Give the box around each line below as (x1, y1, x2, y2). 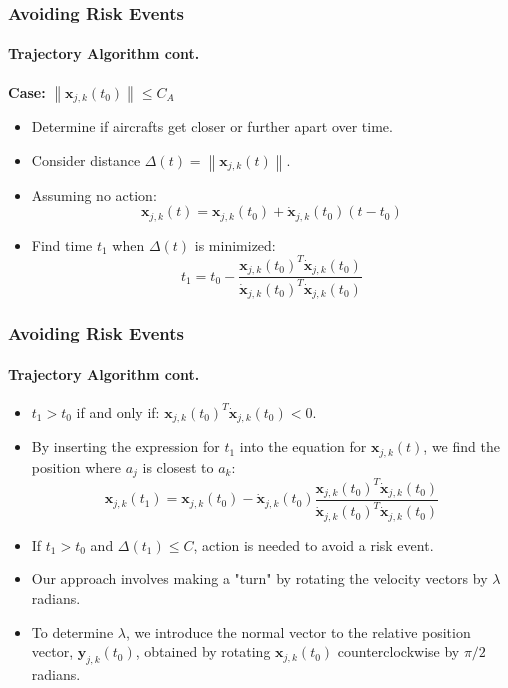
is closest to (142, 456, 214, 477)
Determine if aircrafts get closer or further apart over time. (31, 116, 393, 137)
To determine (31, 621, 114, 642)
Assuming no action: (31, 184, 157, 205)
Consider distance (31, 149, 141, 170)
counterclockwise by (337, 641, 460, 662)
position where (31, 456, 121, 477)
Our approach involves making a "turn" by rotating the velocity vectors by (31, 568, 488, 589)
